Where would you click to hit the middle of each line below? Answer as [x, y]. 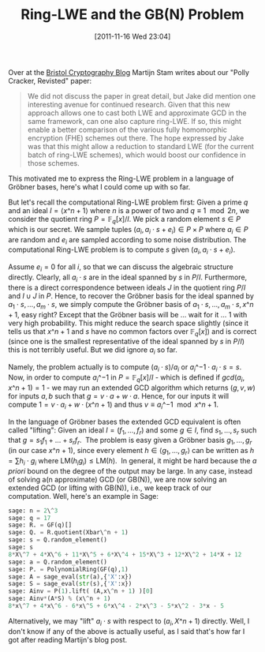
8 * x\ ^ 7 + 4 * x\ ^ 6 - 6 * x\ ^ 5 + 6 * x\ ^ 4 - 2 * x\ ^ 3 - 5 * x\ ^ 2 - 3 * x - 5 [116, 606]
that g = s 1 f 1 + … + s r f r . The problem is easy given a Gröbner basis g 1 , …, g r [130, 441]
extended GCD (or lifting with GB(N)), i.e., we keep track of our [110, 488]
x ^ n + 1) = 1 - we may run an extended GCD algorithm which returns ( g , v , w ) [132, 388]
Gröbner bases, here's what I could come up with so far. [99, 186]
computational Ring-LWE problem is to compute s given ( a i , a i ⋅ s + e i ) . [122, 251]
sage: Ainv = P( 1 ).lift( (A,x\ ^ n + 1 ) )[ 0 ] [81, 591]
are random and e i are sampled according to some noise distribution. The [127, 240]
